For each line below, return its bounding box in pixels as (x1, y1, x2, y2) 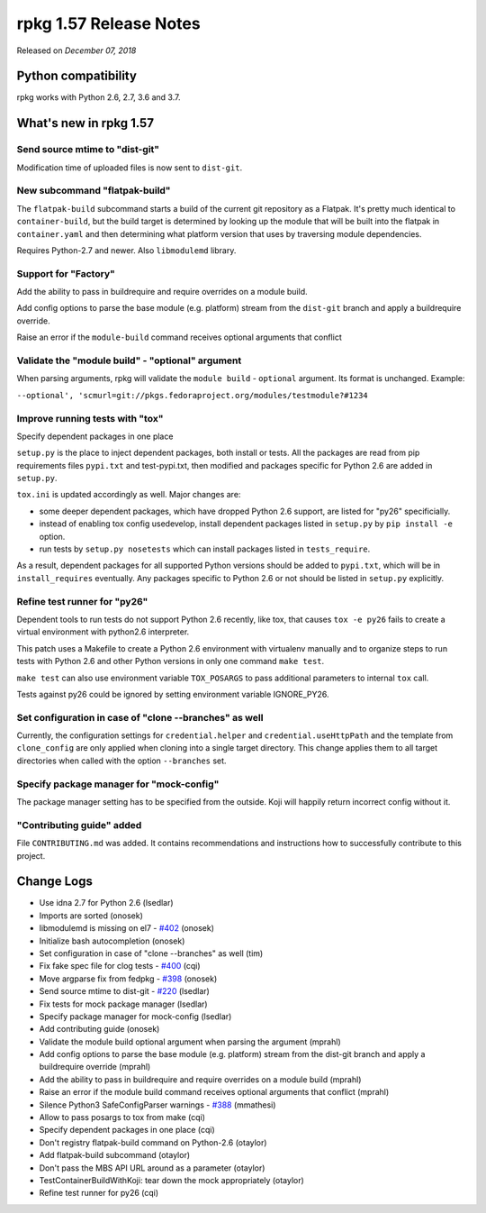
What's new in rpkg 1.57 (16, 115, 155, 131)
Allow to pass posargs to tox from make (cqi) (39, 1112, 206, 1123)
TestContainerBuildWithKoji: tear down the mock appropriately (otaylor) (39, 1175, 305, 1185)
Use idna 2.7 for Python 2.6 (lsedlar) (39, 898, 175, 908)
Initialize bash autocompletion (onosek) (39, 935, 185, 946)
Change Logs (16, 874, 94, 889)
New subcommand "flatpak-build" (16, 185, 171, 197)
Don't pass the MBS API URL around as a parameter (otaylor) (39, 1163, 265, 1173)
